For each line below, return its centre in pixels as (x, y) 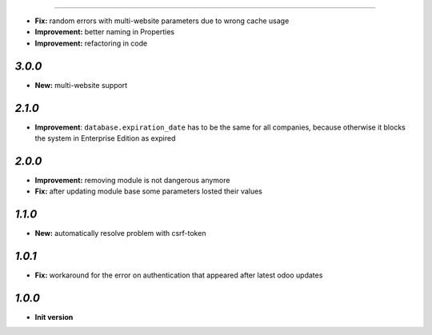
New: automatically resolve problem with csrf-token (120, 233)
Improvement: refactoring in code (91, 43)
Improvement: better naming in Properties (105, 32)
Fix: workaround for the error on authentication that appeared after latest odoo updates (179, 275)
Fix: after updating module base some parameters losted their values (149, 191)
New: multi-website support (81, 85)
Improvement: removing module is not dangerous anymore (132, 180)
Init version (54, 317)
